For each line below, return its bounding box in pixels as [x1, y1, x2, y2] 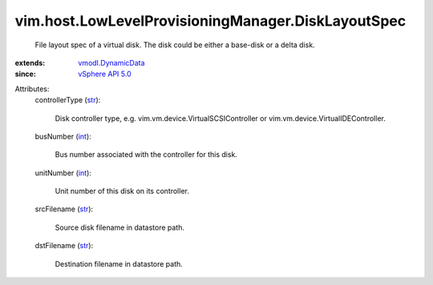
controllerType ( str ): [34, 95, 101, 105]
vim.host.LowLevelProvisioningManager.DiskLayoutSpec [14, 12, 407, 30]
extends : [14, 58, 46, 67]
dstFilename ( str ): [34, 241, 94, 251]
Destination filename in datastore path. [55, 259, 184, 268]
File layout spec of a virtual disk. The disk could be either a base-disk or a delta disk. [34, 40, 316, 50]
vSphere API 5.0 [78, 69, 132, 79]
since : [14, 69, 36, 79]
